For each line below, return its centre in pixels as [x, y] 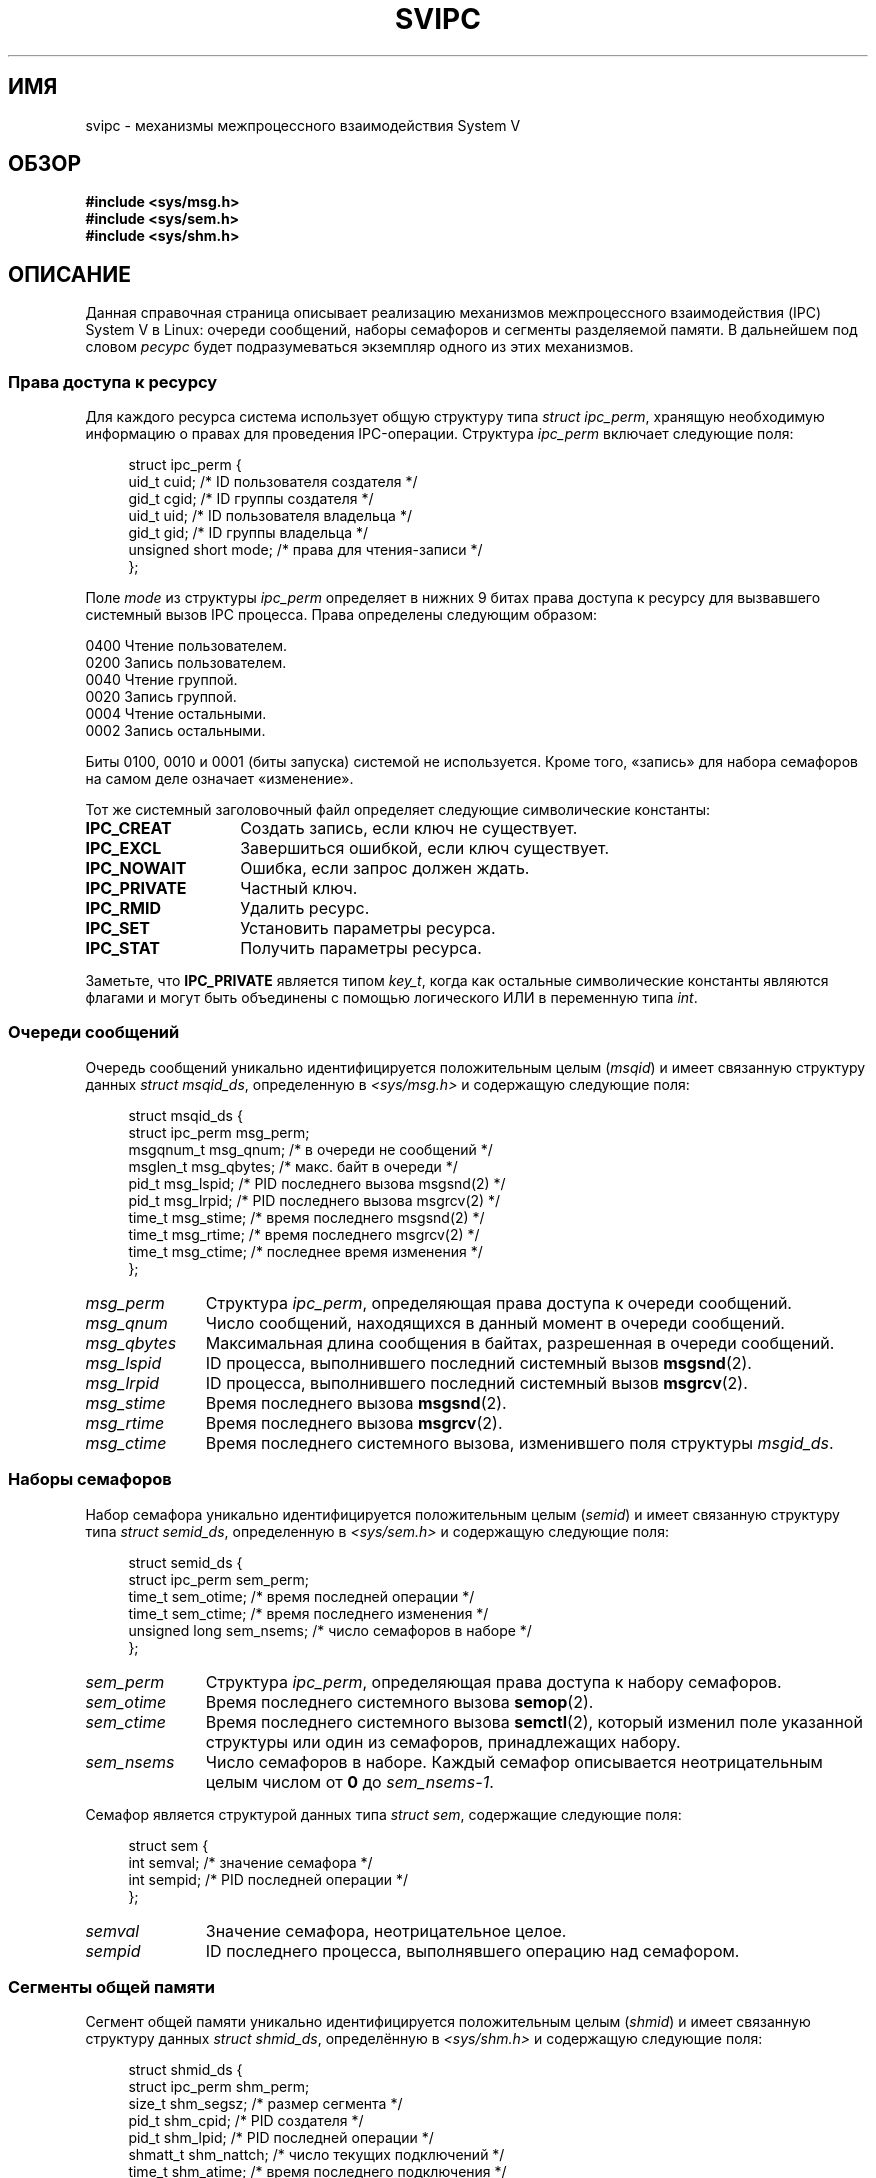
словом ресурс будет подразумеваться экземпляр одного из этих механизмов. [359, 347]
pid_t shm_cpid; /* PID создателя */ [246, 2121]
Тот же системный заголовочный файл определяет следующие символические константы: [398, 810]
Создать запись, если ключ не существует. [409, 828]
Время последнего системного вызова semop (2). [399, 1701]
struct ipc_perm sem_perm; [219, 1579]
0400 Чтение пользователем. [186, 646]
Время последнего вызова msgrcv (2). [354, 1422]
